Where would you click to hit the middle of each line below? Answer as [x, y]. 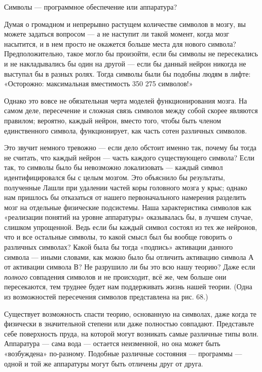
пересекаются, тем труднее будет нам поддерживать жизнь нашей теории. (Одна [128, 286]
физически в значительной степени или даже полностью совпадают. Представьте [129, 324]
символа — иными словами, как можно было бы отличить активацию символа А [129, 257]
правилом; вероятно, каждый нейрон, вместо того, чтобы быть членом [113, 120]
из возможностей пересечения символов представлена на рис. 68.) [106, 297]
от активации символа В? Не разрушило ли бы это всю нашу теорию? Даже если [130, 267]
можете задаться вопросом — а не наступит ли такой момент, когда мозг [117, 34]
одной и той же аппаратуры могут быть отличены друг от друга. [104, 363]
